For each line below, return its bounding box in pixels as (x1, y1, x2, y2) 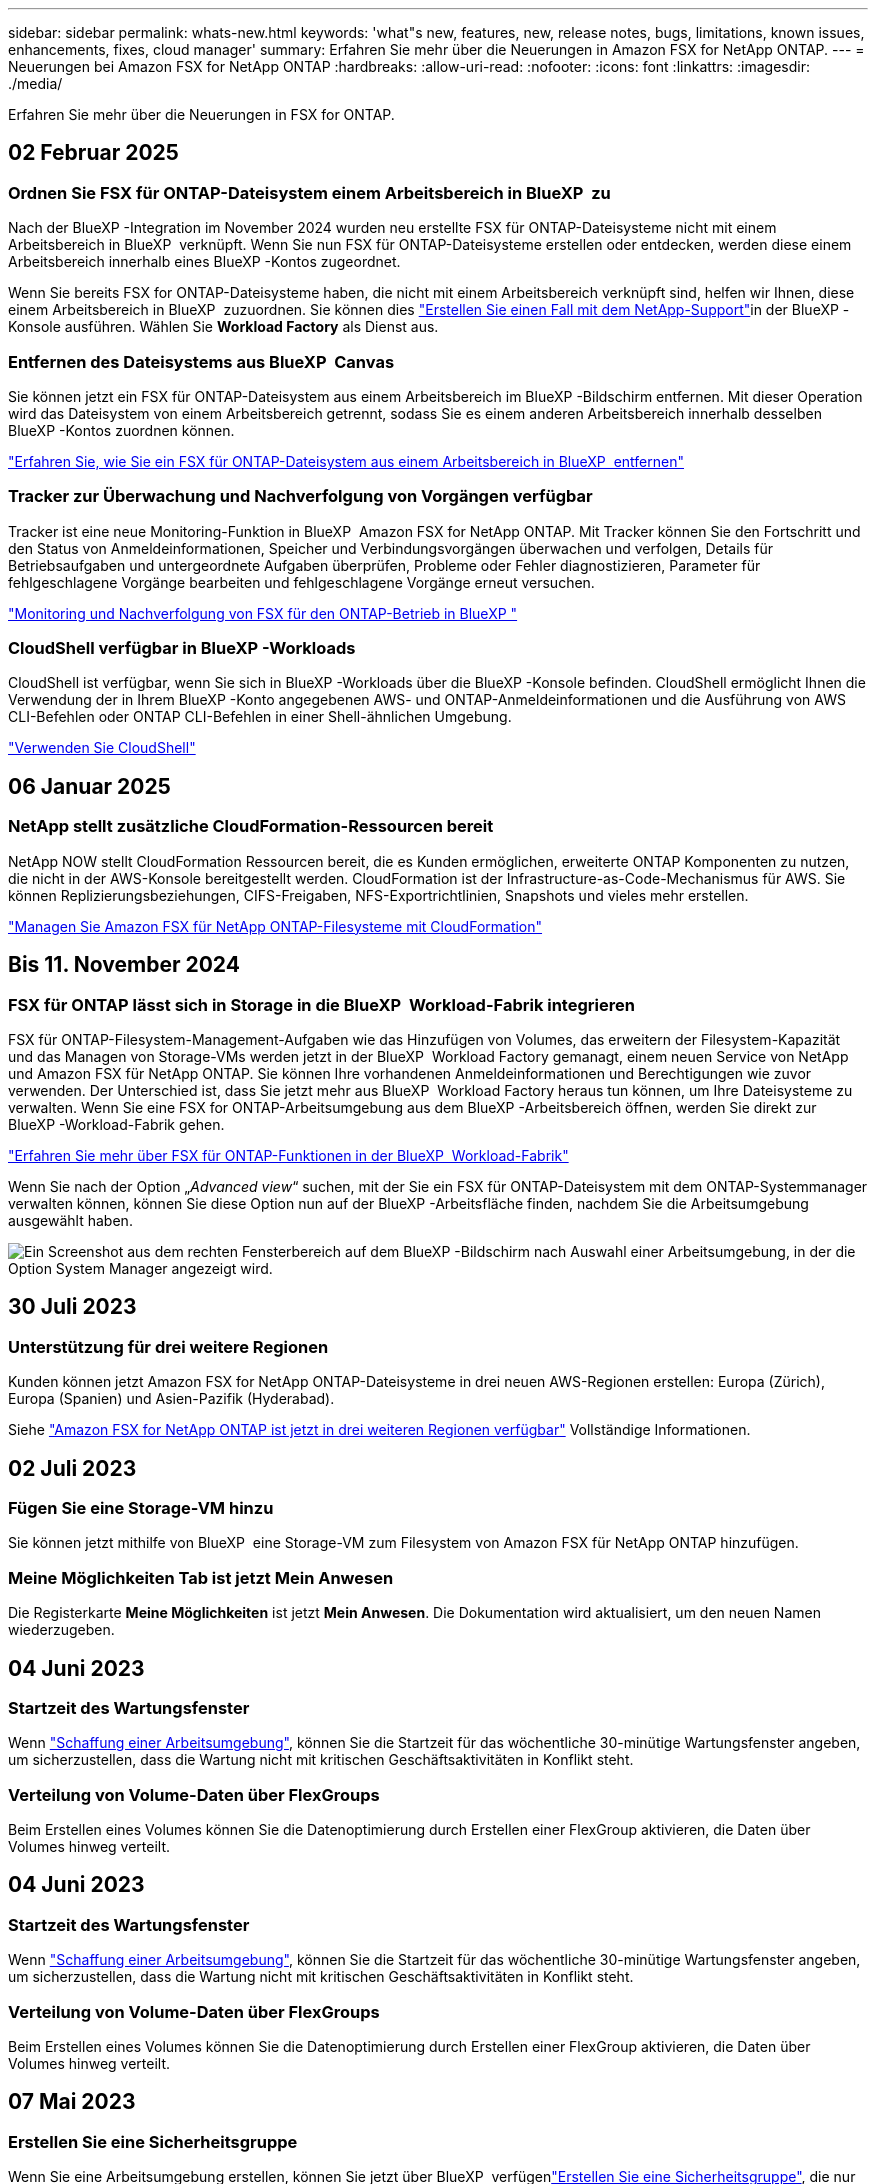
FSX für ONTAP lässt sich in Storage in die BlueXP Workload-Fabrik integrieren (8, 994, 635, 1015)
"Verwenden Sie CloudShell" (8, 739, 196, 757)
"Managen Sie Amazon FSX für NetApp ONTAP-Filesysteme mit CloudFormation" (8, 917, 543, 935)
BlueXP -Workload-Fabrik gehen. (8, 1115, 225, 1133)
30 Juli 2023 (8, 1294, 137, 1320)
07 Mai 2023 (8, 2089, 136, 2115)
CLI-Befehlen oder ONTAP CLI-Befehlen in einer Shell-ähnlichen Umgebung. (8, 708, 512, 726)
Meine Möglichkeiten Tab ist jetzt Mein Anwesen (8, 1567, 394, 1588)
